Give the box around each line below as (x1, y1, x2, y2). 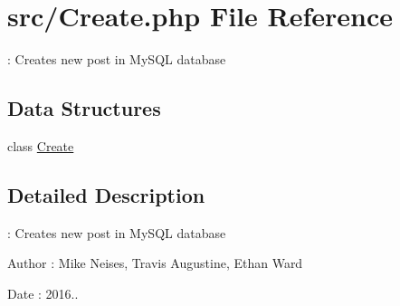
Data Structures (7, 94, 161, 122)
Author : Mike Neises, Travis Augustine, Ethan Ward (7, 253, 303, 273)
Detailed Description (7, 180, 205, 208)
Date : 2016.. (7, 283, 79, 302)
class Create (7, 136, 74, 155)
